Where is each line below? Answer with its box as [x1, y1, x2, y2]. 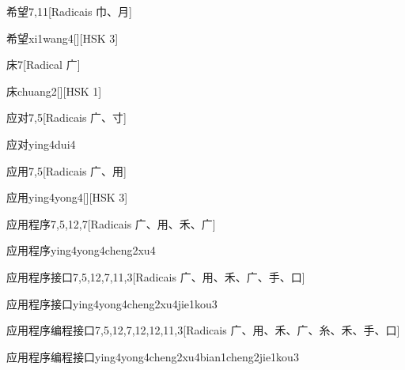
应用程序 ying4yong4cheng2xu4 [6, 242, 156, 259]
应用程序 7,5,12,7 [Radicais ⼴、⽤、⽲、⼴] [6, 215, 216, 232]
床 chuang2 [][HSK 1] [6, 82, 102, 99]
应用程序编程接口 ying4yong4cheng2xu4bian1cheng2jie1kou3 [6, 348, 299, 364]
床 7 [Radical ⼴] [6, 56, 81, 73]
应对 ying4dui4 [6, 135, 76, 152]
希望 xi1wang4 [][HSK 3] [6, 29, 119, 46]
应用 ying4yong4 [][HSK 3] [6, 189, 128, 206]
